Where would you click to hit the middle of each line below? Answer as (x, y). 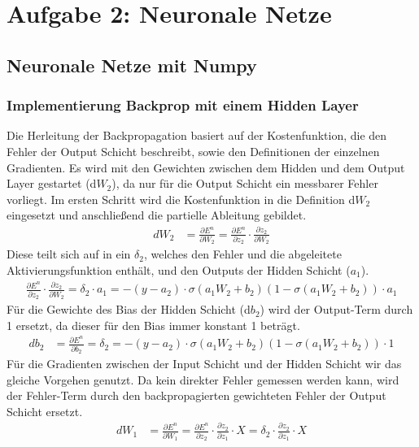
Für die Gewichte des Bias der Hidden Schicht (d (129, 309)
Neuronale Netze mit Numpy (132, 65)
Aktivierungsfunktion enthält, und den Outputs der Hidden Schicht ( (179, 270)
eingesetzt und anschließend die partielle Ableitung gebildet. (157, 215)
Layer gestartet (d (52, 183)
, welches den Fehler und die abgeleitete (242, 254)
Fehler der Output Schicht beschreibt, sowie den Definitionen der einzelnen (193, 151)
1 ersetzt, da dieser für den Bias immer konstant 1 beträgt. (153, 325)
